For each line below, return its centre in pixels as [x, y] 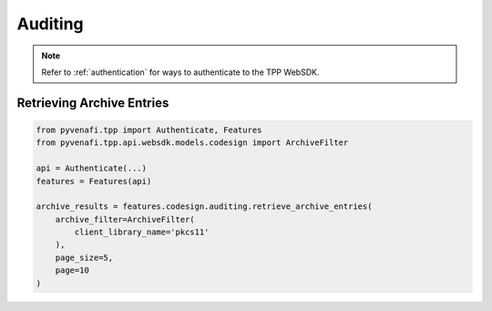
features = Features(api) [94, 181]
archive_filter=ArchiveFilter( [125, 219]
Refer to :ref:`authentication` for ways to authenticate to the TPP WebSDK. [180, 72]
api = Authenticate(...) [92, 168]
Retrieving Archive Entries [93, 103]
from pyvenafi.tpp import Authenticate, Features [149, 130]
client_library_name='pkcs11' [142, 232]
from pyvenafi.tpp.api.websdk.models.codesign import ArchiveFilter [192, 143]
